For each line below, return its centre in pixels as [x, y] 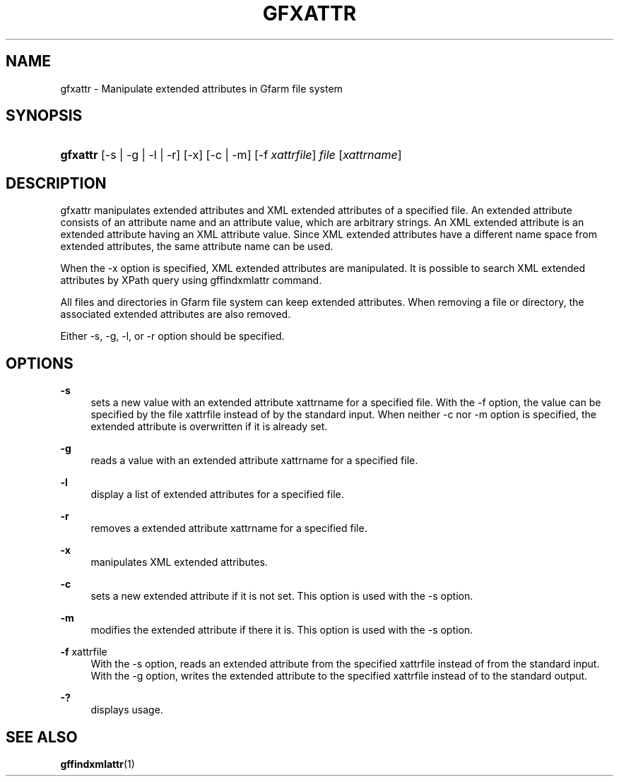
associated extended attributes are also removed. [176, 314]
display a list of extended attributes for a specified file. [217, 494]
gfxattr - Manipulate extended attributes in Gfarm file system [201, 88]
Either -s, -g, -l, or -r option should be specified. [172, 336]
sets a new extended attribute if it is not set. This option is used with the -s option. [282, 596]
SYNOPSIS [44, 116]
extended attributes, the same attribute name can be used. [197, 247]
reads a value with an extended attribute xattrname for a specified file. [254, 461]
